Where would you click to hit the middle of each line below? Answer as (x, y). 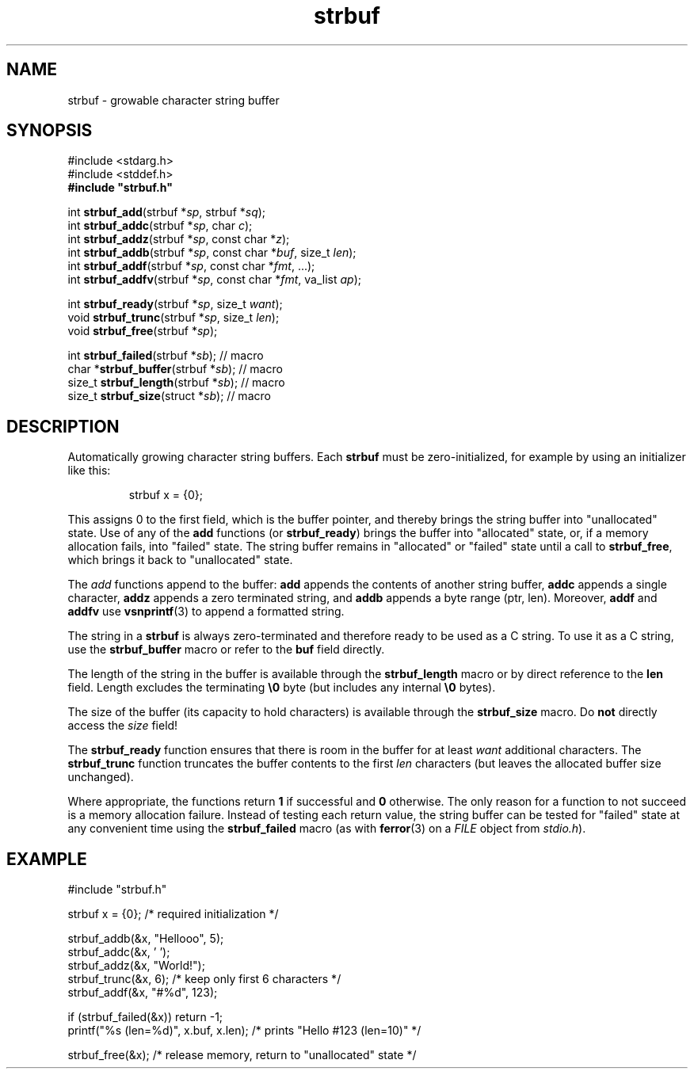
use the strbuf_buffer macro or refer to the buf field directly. (226, 650)
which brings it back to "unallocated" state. (180, 560)
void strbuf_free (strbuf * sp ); (143, 331)
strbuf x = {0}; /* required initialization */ (173, 914)
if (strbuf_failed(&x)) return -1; (145, 1017)
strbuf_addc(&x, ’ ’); (119, 952)
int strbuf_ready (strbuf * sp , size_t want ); (175, 304)
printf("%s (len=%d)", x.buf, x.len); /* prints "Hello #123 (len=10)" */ (244, 1031)
